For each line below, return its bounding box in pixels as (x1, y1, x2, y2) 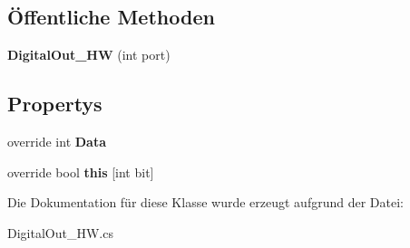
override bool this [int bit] (7, 162, 154, 181)
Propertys (7, 90, 102, 118)
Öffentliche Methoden (7, 3, 215, 31)
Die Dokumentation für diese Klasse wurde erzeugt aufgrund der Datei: (7, 193, 404, 212)
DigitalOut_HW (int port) (7, 45, 171, 64)
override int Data (7, 132, 107, 150)
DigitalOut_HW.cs (7, 223, 113, 242)
